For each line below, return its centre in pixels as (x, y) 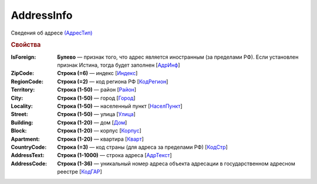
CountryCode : (29, 147)
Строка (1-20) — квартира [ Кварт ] (100, 139)
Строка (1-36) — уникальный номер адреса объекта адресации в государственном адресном (176, 163)
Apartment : (26, 139)
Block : (19, 131)
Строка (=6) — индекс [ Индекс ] (97, 73)
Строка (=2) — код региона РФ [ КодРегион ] (113, 81)
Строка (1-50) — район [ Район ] (97, 90)
